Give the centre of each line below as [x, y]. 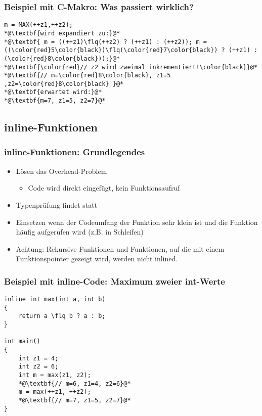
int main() [22, 341]
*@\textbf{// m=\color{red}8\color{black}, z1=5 [88, 76]
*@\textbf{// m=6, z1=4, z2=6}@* [75, 383]
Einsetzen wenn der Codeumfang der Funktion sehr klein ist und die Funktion [137, 222]
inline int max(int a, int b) [55, 299]
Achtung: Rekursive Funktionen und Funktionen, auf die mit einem [120, 248]
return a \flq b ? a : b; [62, 316]
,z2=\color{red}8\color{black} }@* [64, 84]
